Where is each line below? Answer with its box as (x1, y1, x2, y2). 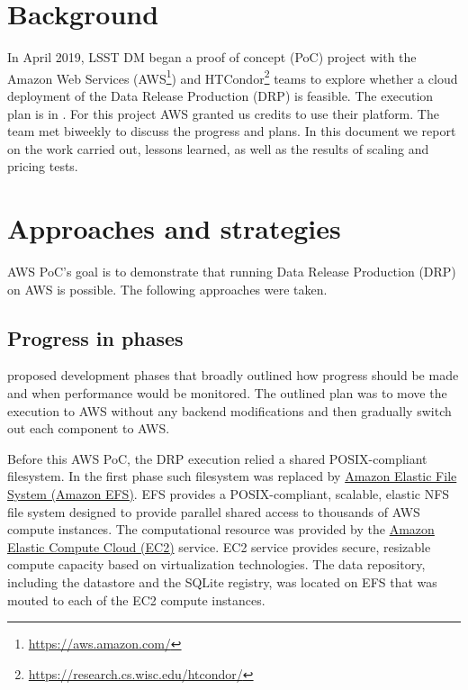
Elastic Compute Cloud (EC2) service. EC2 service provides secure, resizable (7, 537, 431, 556)
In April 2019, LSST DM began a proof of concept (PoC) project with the (7, 48, 417, 67)
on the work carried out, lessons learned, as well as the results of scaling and (7, 139, 429, 158)
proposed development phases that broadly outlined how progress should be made (7, 366, 459, 385)
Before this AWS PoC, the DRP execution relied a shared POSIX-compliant (7, 449, 427, 468)
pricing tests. (7, 157, 78, 176)
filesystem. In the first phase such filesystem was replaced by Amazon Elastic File (7, 467, 457, 486)
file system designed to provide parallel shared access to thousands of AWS (7, 502, 420, 521)
